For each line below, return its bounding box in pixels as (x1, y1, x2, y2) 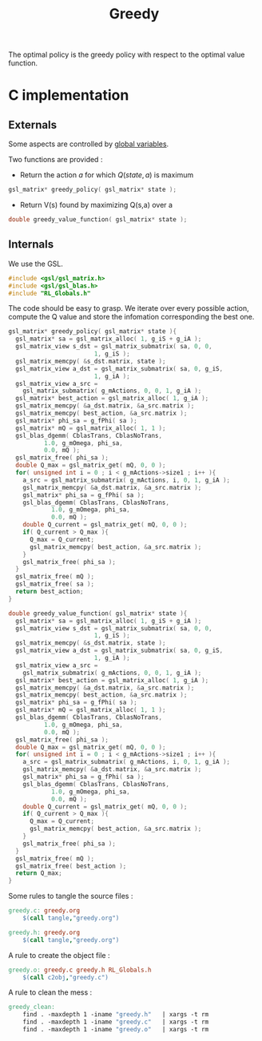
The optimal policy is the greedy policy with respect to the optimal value (8, 50, 245, 60)
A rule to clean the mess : (8, 987, 93, 997)
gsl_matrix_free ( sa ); (15, 580, 94, 588)
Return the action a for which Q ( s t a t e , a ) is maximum (19, 170, 194, 180)
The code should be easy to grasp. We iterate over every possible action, (8, 304, 249, 313)
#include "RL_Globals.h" (8, 289, 91, 297)
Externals (8, 117, 58, 132)
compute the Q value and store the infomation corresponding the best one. (8, 312, 255, 322)
